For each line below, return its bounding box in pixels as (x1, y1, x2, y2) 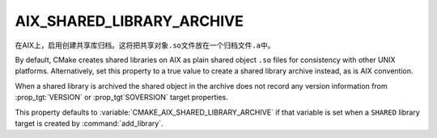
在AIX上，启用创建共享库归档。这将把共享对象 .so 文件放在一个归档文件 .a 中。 (15, 40, 275, 50)
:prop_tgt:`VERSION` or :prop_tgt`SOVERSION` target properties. (15, 93, 228, 102)
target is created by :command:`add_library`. (15, 118, 163, 128)
